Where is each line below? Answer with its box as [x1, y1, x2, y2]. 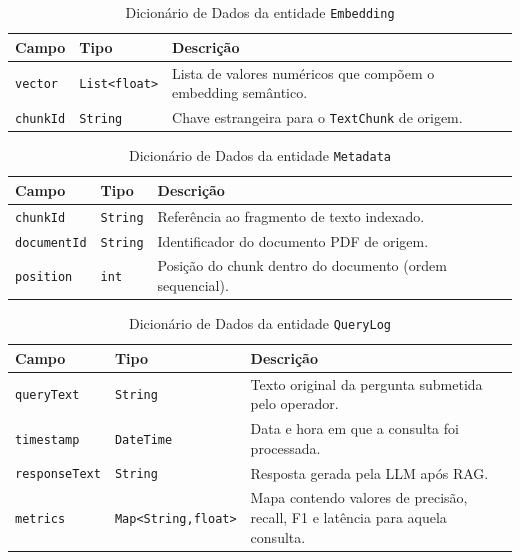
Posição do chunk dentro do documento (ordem [157, 255, 447, 276]
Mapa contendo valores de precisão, [250, 487, 468, 508]
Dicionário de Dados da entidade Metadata [129, 145, 391, 166]
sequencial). [157, 275, 229, 295]
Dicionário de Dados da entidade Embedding [125, 2, 395, 22]
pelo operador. [250, 393, 339, 414]
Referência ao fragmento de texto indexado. [157, 205, 425, 226]
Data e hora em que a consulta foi [250, 418, 459, 439]
